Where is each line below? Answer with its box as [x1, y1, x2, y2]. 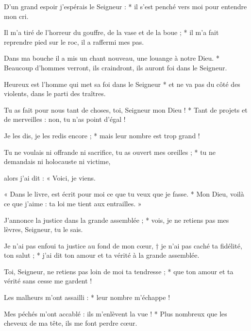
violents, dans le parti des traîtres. [4, 88, 106, 99]
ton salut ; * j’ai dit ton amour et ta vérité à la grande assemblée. [4, 250, 200, 260]
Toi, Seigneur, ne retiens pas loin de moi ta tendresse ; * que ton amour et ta [4, 266, 234, 276]
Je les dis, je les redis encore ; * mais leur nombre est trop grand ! [4, 130, 200, 140]
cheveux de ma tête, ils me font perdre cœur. [4, 318, 137, 328]
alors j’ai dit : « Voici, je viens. [4, 172, 96, 182]
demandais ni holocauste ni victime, [4, 156, 111, 166]
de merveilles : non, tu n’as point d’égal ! [4, 114, 126, 124]
